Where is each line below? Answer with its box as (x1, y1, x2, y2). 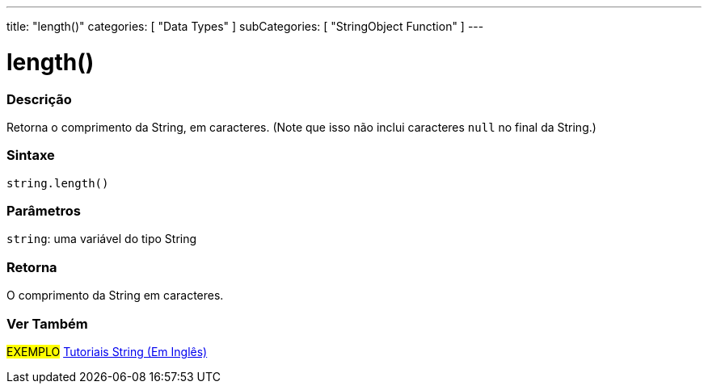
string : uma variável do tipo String (6, 232, 197, 246)
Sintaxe (6, 147, 55, 164)
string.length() (6, 176, 109, 190)
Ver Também (6, 315, 88, 332)
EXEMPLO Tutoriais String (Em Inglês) (6, 344, 208, 359)
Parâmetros (6, 203, 81, 219)
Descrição (6, 90, 72, 107)
